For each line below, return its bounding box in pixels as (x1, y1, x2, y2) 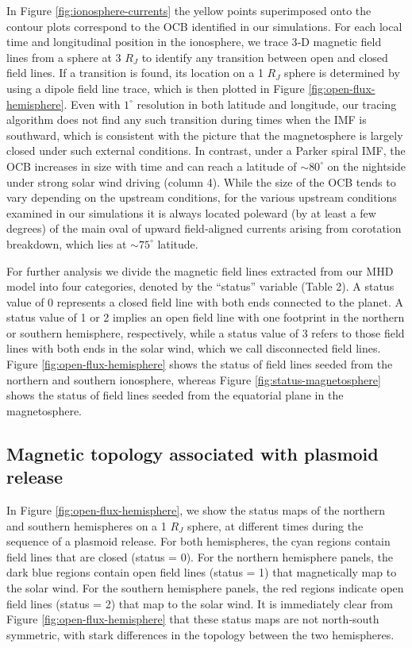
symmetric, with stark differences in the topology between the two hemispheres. (6, 626, 395, 642)
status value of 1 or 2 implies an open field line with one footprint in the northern (6, 309, 405, 326)
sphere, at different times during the (187, 517, 364, 534)
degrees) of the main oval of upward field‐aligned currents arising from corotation (6, 220, 402, 237)
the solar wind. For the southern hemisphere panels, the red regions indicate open (6, 580, 404, 596)
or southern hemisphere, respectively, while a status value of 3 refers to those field (6, 324, 405, 341)
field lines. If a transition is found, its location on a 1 (6, 64, 264, 81)
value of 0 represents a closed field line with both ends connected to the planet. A (6, 293, 404, 310)
